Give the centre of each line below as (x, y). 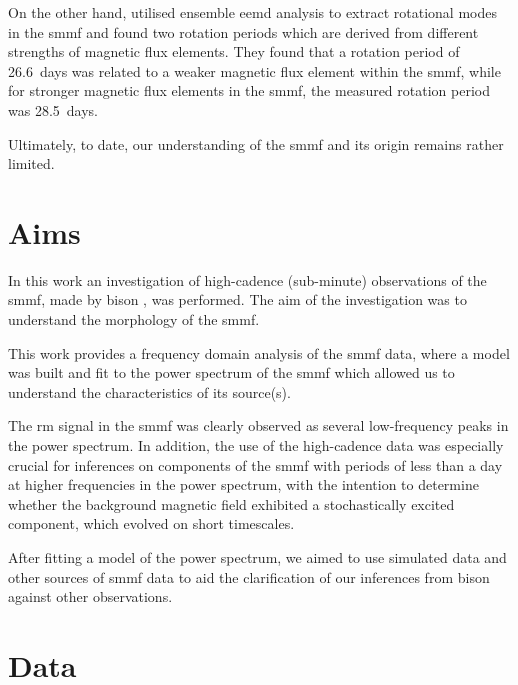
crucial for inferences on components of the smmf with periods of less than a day (255, 464)
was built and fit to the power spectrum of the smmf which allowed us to (231, 372)
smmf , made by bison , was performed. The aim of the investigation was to (237, 299)
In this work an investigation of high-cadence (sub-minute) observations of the (247, 279)
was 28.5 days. (53, 109)
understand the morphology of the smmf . (134, 319)
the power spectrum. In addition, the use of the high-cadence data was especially (256, 445)
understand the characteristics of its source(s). (149, 391)
